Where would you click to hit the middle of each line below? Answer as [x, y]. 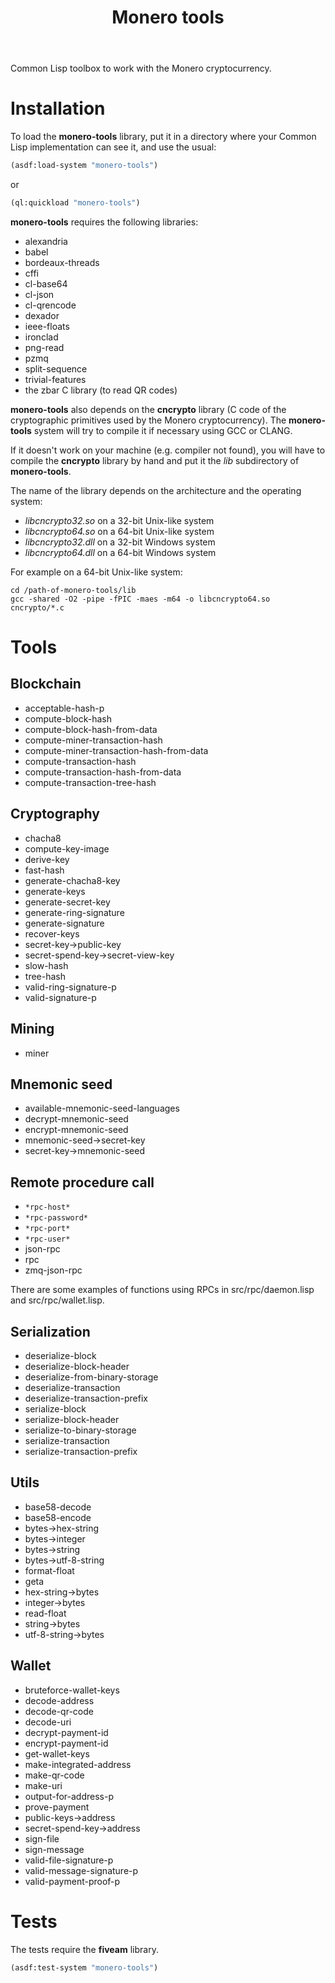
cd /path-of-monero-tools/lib [73, 590]
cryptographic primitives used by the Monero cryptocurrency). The [148, 420]
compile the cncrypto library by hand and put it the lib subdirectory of [155, 460]
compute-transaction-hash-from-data [103, 772]
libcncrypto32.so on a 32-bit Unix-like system [119, 520]
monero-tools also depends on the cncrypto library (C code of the [148, 409]
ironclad [41, 337]
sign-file [42, 1838]
